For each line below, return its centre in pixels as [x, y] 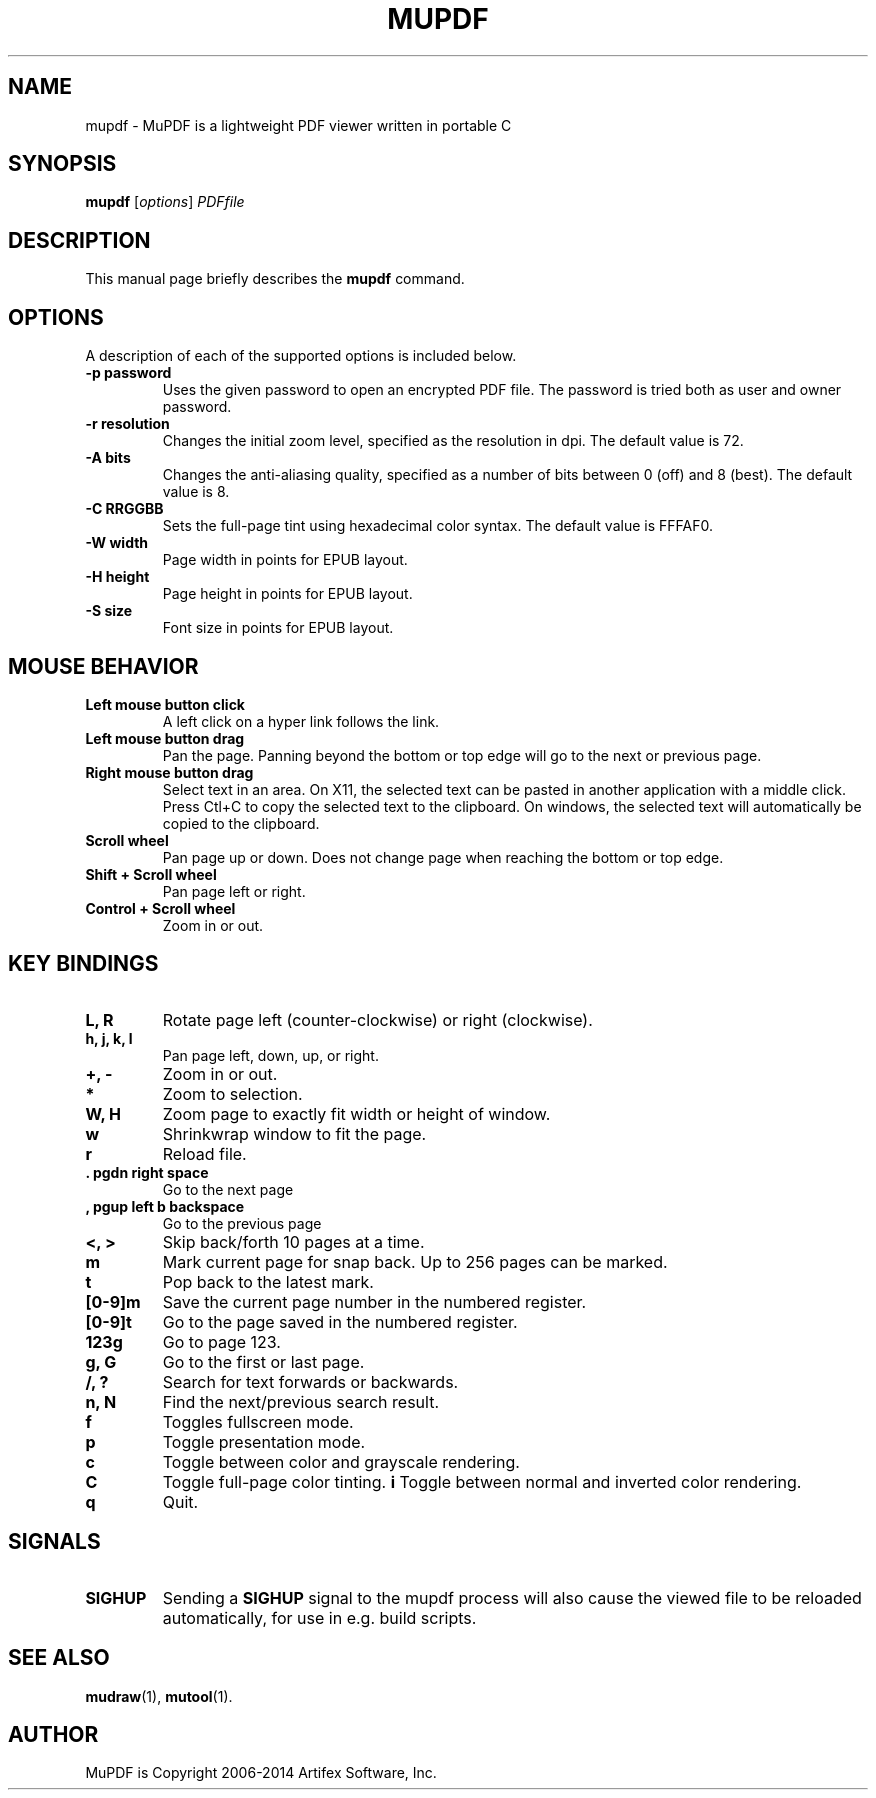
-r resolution [127, 424]
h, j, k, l [109, 1038]
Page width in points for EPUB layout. [285, 560]
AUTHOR [53, 1734]
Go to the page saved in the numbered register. [340, 1321]
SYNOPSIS [62, 164]
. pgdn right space [147, 1172]
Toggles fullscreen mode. [258, 1421]
